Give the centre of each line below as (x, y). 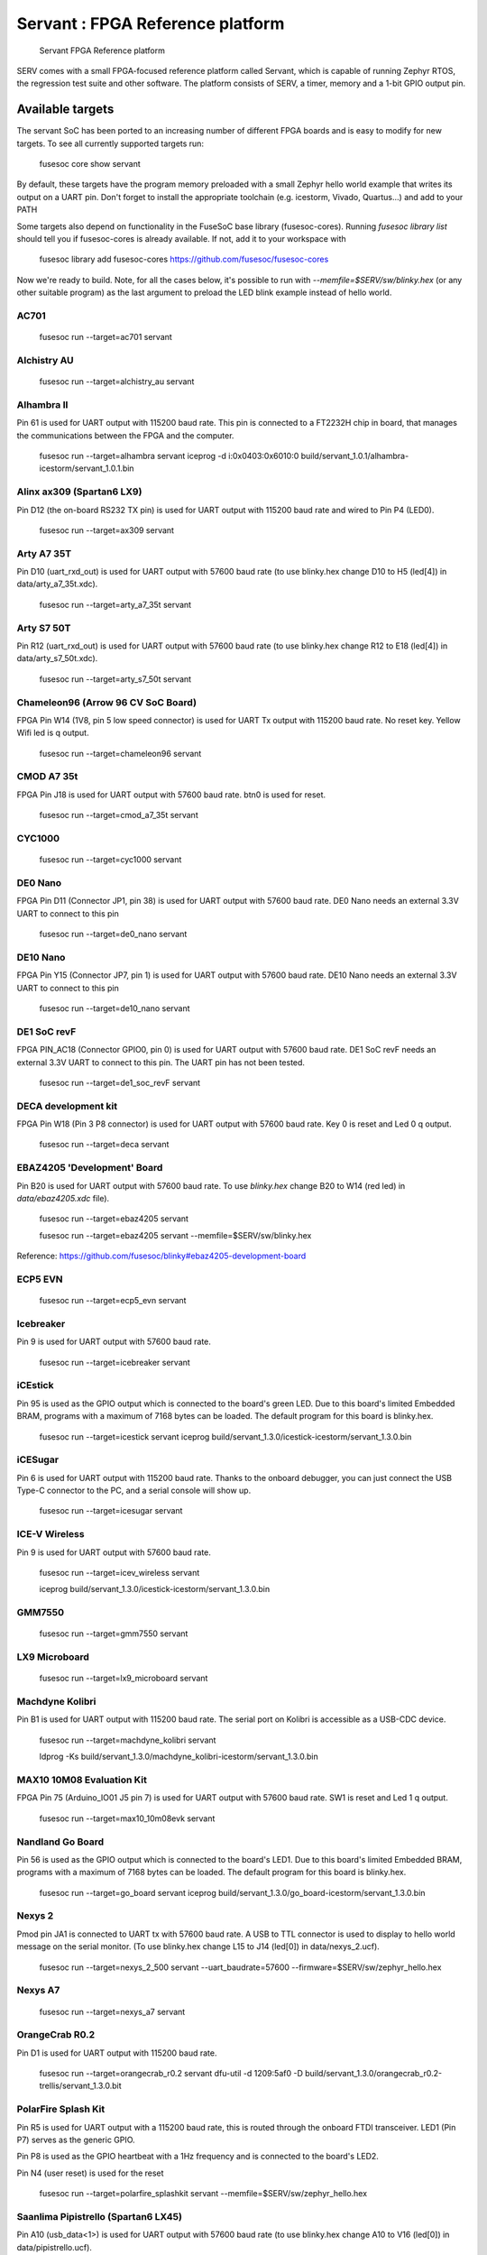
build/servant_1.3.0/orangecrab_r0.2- (373, 2074)
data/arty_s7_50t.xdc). (57, 658)
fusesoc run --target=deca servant (104, 1145)
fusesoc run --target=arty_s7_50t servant (115, 679)
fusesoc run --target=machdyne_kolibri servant (128, 1740)
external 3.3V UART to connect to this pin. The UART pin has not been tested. (161, 1062)
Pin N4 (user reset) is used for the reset (90, 2173)
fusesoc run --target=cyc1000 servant (110, 860)
